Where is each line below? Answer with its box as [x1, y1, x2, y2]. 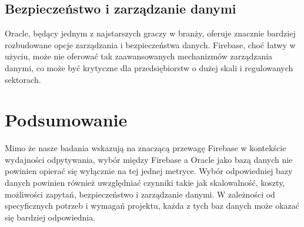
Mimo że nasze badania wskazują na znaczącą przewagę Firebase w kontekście [5, 142, 286, 154]
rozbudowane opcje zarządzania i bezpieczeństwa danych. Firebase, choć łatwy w [5, 38, 296, 51]
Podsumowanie [5, 108, 128, 132]
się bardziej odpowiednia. [5, 211, 96, 223]
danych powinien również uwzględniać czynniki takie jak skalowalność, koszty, [5, 176, 285, 189]
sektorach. [5, 73, 41, 85]
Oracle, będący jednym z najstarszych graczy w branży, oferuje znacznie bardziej [5, 27, 296, 39]
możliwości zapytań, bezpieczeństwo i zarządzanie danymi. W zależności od [5, 188, 275, 200]
